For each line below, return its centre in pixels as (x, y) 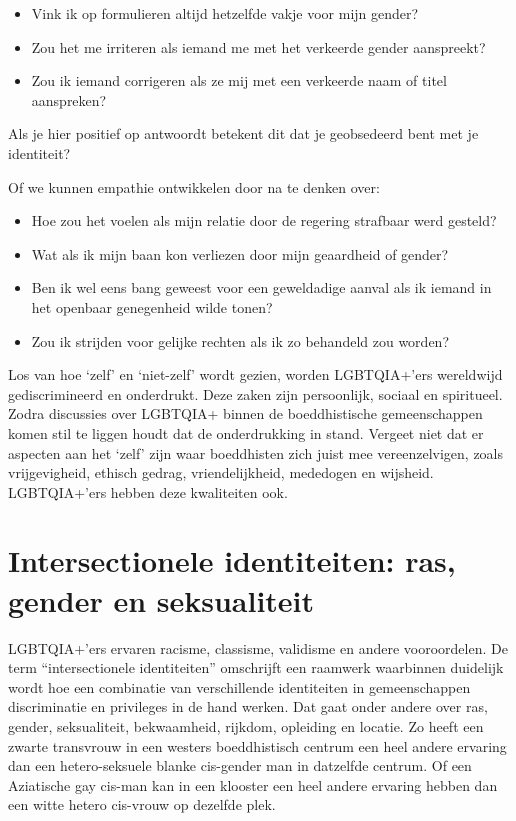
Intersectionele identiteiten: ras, (232, 560)
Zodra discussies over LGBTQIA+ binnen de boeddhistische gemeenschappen (245, 413)
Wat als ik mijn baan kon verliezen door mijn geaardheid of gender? (240, 253)
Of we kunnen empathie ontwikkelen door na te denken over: (194, 186)
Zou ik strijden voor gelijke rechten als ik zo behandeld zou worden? (240, 340)
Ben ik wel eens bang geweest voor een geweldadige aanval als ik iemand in (261, 287)
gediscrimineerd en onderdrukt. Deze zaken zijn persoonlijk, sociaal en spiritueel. (255, 393)
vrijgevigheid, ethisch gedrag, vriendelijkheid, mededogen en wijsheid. (221, 472)
